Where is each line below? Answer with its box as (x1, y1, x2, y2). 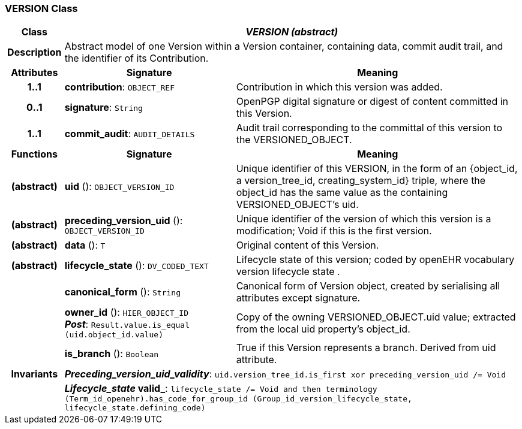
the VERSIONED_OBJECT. (236, 134, 352, 146)
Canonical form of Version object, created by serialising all (236, 280, 500, 292)
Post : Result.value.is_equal (64, 318, 190, 331)
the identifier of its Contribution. (64, 52, 209, 65)
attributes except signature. (236, 292, 361, 304)
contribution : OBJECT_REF (64, 81, 175, 93)
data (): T (64, 239, 106, 252)
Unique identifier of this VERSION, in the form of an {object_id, (236, 162, 518, 175)
